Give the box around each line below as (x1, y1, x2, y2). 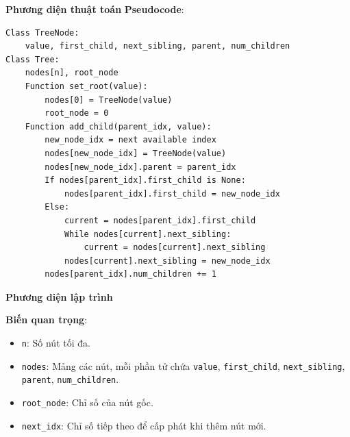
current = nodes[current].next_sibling (84, 242, 266, 253)
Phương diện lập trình (5, 289, 113, 303)
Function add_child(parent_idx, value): (25, 121, 212, 132)
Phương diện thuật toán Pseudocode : (5, 2, 184, 16)
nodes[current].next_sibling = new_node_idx (64, 255, 271, 266)
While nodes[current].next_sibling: (64, 229, 232, 239)
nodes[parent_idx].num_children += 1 (45, 269, 216, 279)
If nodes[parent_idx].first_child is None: (45, 175, 246, 186)
